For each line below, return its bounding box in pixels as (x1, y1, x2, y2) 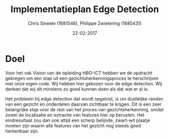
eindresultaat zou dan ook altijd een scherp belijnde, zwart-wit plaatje (5, 117, 150, 123)
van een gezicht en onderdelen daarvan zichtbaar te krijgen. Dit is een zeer (5, 101, 162, 107)
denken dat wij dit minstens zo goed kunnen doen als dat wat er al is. (5, 86, 149, 92)
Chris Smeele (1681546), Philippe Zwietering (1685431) (27, 20, 142, 26)
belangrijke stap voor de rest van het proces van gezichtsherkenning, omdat (5, 106, 164, 112)
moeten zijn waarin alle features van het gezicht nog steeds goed (5, 122, 141, 128)
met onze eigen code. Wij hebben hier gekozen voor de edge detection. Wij (5, 80, 162, 86)
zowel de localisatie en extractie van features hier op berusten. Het (5, 112, 145, 118)
